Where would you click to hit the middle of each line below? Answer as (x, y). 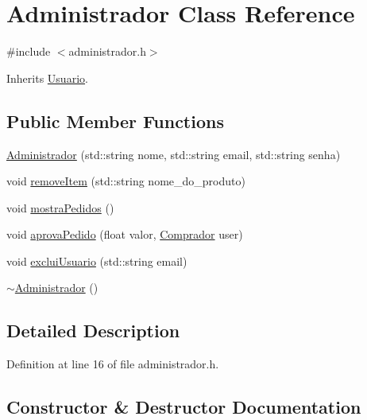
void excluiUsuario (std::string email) (97, 261)
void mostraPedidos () (60, 207)
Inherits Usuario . (47, 78)
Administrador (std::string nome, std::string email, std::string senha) (174, 154)
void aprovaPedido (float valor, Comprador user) (125, 234)
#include (29, 51)
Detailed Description (93, 331)
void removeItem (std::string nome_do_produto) (126, 181)
